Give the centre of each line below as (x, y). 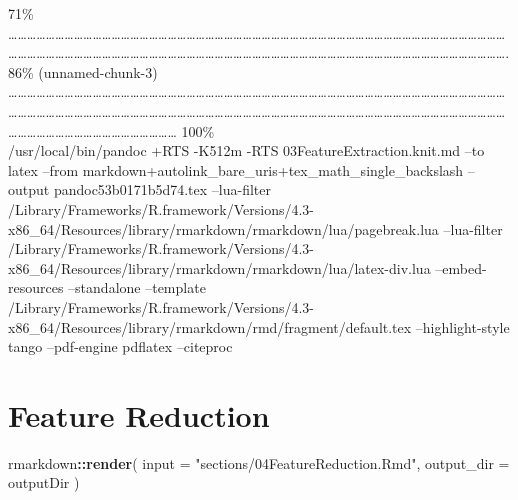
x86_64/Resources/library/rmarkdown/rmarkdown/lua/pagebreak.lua (223, 228)
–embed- (461, 267)
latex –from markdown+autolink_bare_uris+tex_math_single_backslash (236, 169)
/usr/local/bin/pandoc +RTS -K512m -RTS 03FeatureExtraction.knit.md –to (246, 150)
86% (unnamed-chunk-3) (83, 71)
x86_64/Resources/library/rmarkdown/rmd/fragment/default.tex (210, 326)
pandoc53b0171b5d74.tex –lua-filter (162, 189)
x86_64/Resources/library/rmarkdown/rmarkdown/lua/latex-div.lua (219, 267)
